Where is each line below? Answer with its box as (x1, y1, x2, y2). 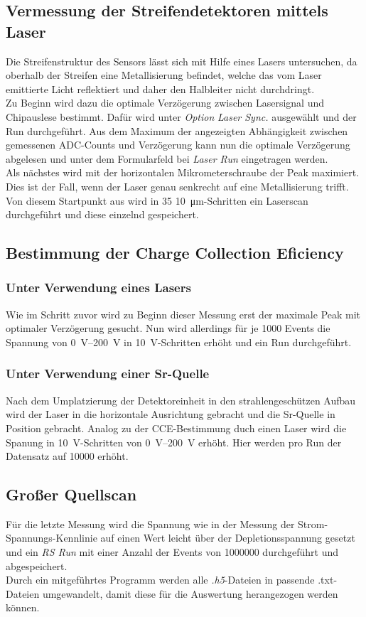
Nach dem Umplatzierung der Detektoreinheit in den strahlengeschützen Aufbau (6, 392, 356, 407)
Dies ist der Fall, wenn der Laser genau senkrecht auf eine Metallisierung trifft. (6, 178, 349, 193)
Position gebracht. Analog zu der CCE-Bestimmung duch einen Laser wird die (6, 420, 347, 435)
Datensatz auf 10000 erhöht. (6, 449, 129, 463)
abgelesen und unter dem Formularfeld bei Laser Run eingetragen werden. (6, 151, 328, 166)
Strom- (298, 516, 328, 531)
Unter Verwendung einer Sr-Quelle (6, 365, 210, 382)
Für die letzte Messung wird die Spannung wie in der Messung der (6, 516, 295, 531)
